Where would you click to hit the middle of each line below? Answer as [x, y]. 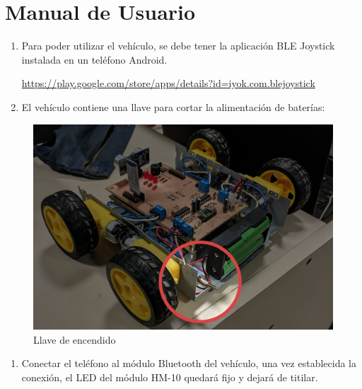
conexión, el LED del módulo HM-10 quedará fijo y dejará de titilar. [170, 377]
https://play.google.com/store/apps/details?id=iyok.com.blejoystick [168, 83]
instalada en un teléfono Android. [94, 59]
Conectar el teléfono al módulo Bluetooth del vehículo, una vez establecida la [189, 363]
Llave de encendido [75, 339]
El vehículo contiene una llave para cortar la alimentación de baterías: [173, 106]
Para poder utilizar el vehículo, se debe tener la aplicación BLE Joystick [178, 46]
